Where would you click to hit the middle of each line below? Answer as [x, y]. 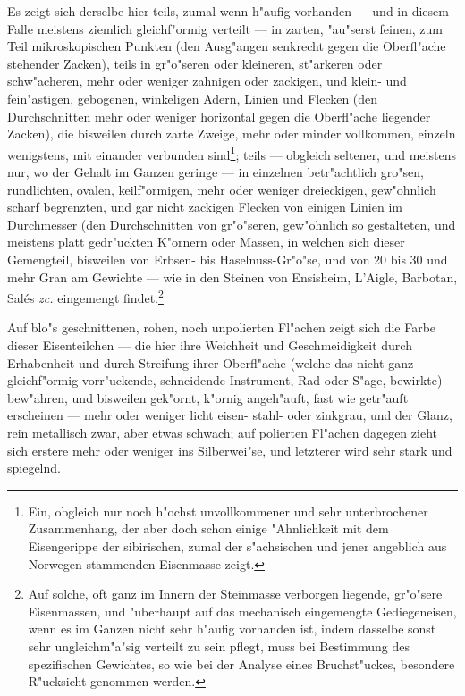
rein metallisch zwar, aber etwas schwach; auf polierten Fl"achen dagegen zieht [222, 432]
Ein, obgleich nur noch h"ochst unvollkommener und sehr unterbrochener [228, 511]
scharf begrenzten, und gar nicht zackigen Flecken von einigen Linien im [205, 207]
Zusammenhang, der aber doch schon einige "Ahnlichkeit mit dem [208, 528]
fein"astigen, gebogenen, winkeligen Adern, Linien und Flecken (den [193, 98]
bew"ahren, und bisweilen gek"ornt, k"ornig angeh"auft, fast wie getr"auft [208, 397]
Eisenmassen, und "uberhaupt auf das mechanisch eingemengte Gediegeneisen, [242, 611]
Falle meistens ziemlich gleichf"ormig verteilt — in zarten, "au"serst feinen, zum [225, 28]
